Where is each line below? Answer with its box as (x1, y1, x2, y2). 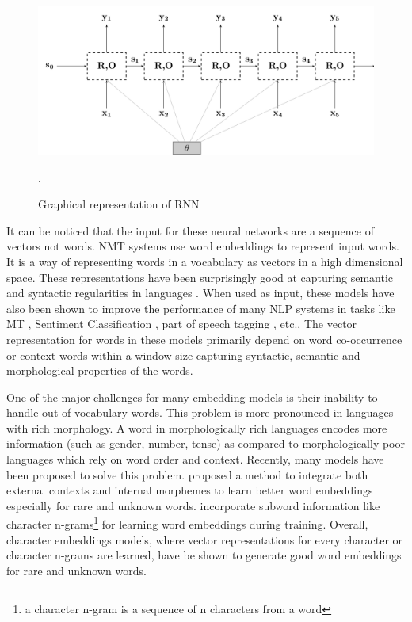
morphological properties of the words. (6, 362, 193, 379)
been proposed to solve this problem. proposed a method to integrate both (6, 466, 368, 483)
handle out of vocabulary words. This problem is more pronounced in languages (6, 404, 394, 421)
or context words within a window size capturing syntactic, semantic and (6, 346, 360, 363)
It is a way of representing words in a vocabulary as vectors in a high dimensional (6, 253, 403, 269)
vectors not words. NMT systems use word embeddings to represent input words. (6, 238, 399, 254)
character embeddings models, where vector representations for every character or (6, 531, 403, 548)
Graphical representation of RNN (38, 196, 200, 212)
